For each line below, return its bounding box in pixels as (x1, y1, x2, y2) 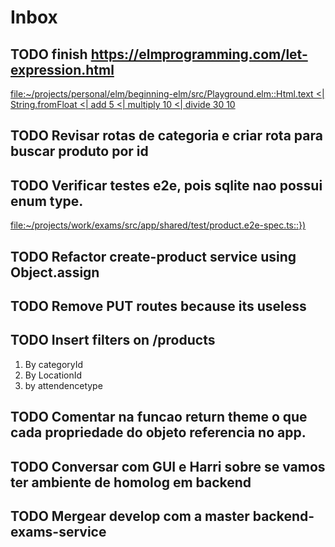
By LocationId (24, 369, 83, 381)
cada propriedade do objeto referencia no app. (10, 424, 307, 441)
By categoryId (24, 358, 84, 370)
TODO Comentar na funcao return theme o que (10, 409, 308, 426)
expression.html (10, 61, 115, 78)
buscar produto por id (10, 143, 149, 160)
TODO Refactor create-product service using (10, 248, 297, 265)
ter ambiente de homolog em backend (10, 474, 252, 491)
